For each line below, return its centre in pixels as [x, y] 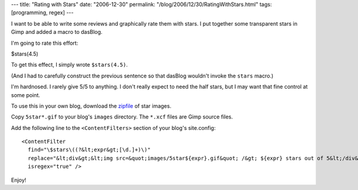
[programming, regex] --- [42, 13]
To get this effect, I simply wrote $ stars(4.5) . [70, 65]
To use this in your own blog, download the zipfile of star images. [91, 106]
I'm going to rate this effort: [45, 43]
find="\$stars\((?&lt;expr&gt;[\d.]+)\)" [89, 150]
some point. [26, 95]
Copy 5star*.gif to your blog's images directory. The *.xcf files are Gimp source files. [122, 117]
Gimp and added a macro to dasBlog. [57, 32]
